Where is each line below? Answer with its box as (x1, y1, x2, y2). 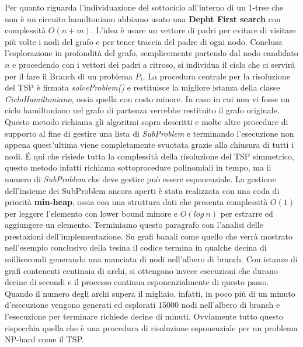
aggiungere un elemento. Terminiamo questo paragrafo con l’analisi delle (5, 218, 263, 231)
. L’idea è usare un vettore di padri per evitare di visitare (90, 24, 296, 36)
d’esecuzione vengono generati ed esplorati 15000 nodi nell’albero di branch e (5, 299, 280, 311)
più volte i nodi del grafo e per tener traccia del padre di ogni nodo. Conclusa (5, 35, 283, 47)
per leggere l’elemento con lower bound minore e (5, 207, 178, 219)
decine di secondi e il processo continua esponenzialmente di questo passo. (5, 276, 269, 288)
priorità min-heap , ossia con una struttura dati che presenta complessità (5, 196, 268, 208)
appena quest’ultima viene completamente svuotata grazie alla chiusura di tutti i (5, 138, 294, 151)
